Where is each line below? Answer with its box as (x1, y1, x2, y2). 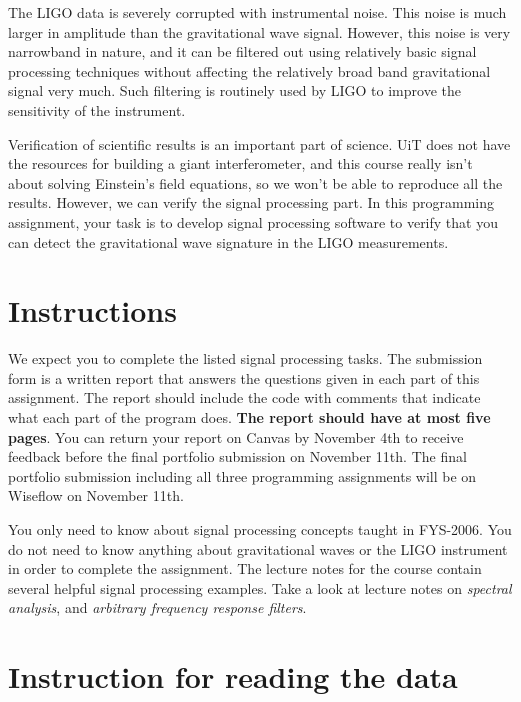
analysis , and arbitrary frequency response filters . (8, 597, 307, 618)
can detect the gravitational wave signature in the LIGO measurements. (8, 231, 449, 252)
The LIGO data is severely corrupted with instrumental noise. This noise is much (8, 2, 507, 22)
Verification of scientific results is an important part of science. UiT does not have (8, 133, 511, 154)
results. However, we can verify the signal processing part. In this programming (8, 192, 495, 213)
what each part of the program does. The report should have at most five (8, 407, 491, 428)
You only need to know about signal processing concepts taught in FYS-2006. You (8, 519, 512, 539)
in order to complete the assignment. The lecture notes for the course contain (8, 558, 482, 579)
